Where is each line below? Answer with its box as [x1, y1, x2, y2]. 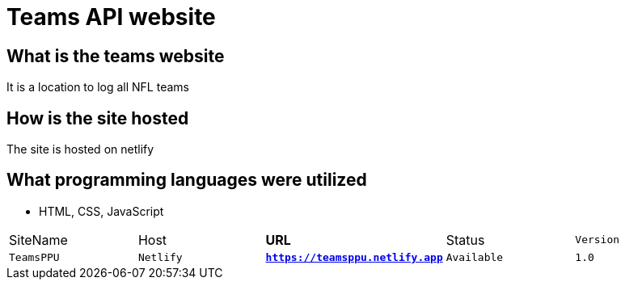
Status [446, 231, 485, 248]
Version [575, 233, 620, 246]
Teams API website [6, 3, 216, 31]
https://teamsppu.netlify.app [265, 250, 443, 263]
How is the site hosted [6, 107, 189, 128]
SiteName [9, 231, 68, 248]
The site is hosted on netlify [6, 142, 154, 157]
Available [446, 250, 504, 263]
